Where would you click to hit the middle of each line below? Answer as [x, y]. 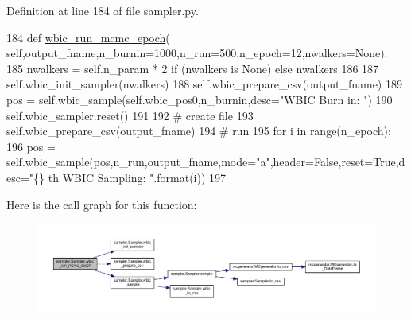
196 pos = [31, 146]
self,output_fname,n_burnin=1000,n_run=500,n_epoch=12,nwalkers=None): [197, 53]
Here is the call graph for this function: [102, 204]
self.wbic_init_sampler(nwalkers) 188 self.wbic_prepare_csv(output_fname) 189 [204, 84]
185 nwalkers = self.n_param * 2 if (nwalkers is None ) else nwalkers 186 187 [193, 68]
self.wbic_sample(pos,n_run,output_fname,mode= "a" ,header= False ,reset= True [201, 162]
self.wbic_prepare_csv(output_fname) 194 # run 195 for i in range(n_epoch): [199, 131]
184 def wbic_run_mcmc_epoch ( [88, 37]
